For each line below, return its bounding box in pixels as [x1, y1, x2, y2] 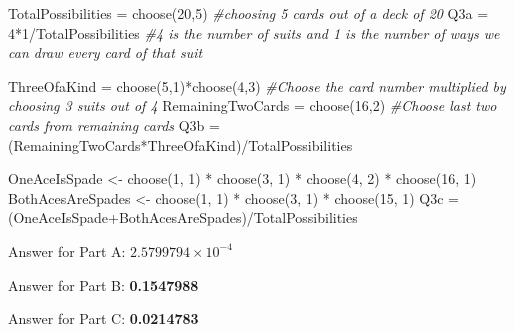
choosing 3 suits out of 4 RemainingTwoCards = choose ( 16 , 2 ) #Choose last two [8, 95, 497, 116]
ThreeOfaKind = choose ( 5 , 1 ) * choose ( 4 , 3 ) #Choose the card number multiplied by [8, 75, 506, 96]
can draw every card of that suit [8, 42, 203, 63]
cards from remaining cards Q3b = [8, 114, 220, 135]
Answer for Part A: [8, 240, 126, 261]
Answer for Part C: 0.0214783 [8, 308, 199, 329]
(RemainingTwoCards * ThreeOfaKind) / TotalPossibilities [8, 134, 353, 155]
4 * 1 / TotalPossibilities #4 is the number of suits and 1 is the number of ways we [8, 22, 500, 43]
